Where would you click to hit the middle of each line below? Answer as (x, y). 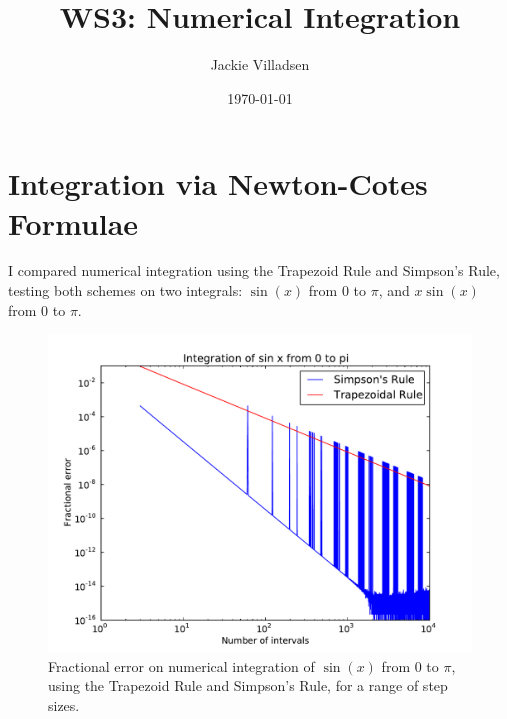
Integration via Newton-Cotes (218, 183)
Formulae (73, 222)
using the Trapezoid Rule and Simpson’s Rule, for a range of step (248, 685)
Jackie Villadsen (260, 64)
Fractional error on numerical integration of (181, 665)
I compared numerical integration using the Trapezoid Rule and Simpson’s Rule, (254, 270)
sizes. (64, 705)
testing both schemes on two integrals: (125, 290)
